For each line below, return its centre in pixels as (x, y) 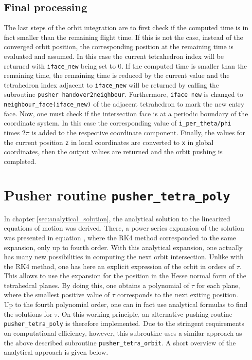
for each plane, (218, 285)
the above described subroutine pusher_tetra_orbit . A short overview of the (120, 342)
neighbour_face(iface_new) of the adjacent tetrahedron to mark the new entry (124, 104)
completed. (20, 161)
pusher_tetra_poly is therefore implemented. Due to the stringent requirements (124, 323)
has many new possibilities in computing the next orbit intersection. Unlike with (124, 257)
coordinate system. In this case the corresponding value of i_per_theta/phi (118, 123)
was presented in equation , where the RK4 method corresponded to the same (120, 237)
